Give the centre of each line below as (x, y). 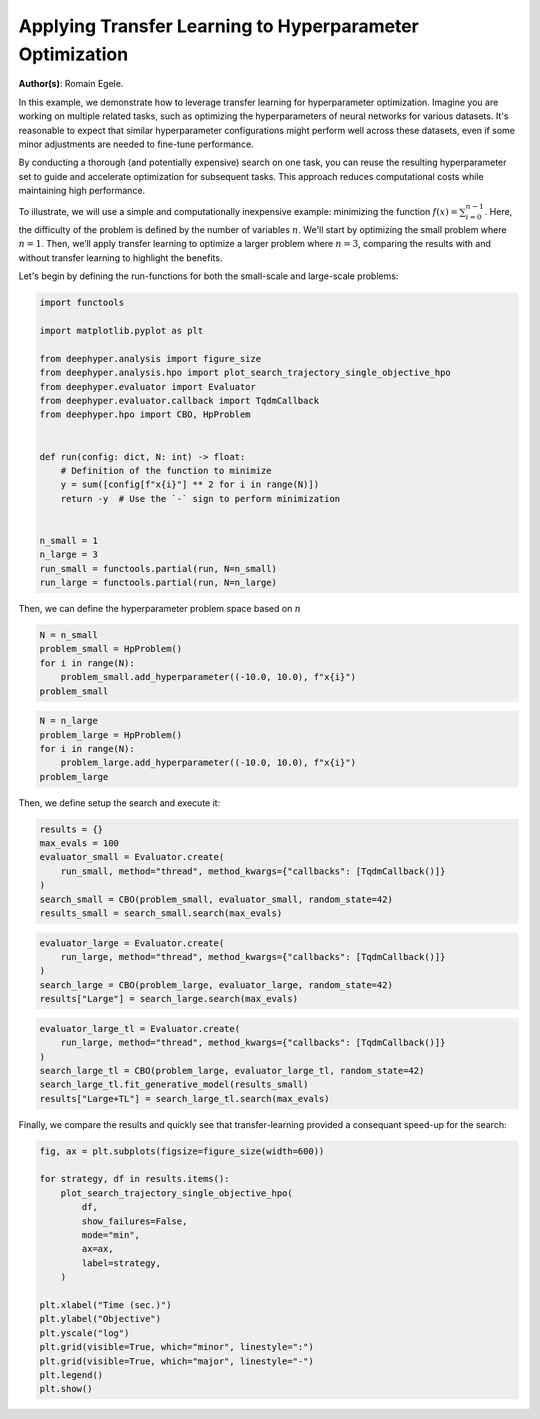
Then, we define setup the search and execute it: (119, 802)
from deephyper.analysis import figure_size (150, 358)
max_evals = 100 (79, 843)
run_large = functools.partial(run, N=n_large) (158, 583)
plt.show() (66, 1389)
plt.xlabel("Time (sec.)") (105, 1304)
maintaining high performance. (82, 191)
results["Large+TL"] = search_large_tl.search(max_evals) (184, 1098)
